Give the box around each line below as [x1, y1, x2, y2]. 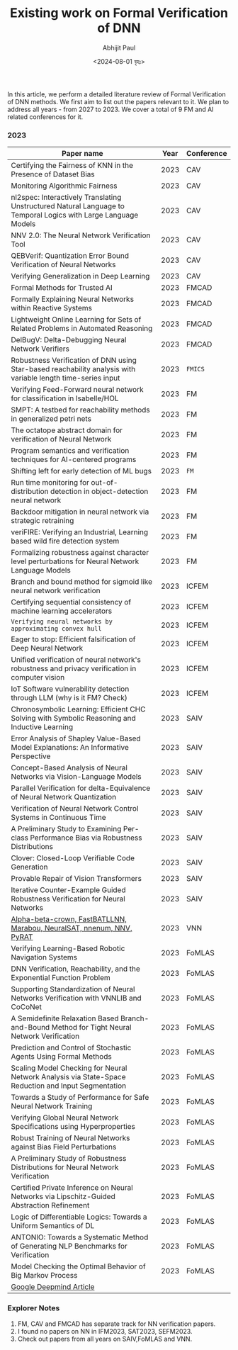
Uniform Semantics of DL [11, 1221, 95, 1231]
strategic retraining [11, 516, 74, 526]
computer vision [11, 673, 65, 682]
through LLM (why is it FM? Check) [11, 693, 127, 703]
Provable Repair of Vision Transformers [11, 874, 142, 884]
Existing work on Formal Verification [9, 5, 229, 21]
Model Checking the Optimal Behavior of [11, 1261, 147, 1271]
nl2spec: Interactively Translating [11, 193, 122, 203]
